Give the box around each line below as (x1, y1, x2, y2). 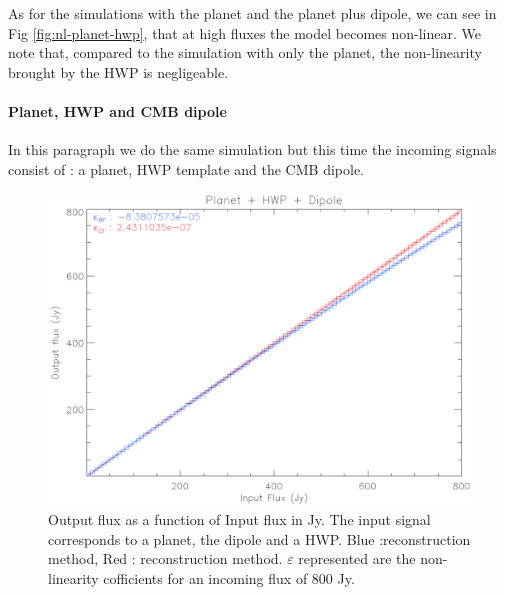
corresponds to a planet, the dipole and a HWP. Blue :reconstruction (48, 528, 471, 549)
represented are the (298, 548, 416, 569)
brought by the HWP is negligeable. (8, 61, 229, 82)
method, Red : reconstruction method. (48, 548, 283, 569)
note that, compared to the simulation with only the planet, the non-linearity (8, 42, 482, 63)
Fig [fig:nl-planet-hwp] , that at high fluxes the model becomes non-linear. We (8, 22, 481, 43)
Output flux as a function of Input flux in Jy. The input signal (48, 509, 431, 530)
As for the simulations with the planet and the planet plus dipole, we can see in (8, 3, 497, 23)
